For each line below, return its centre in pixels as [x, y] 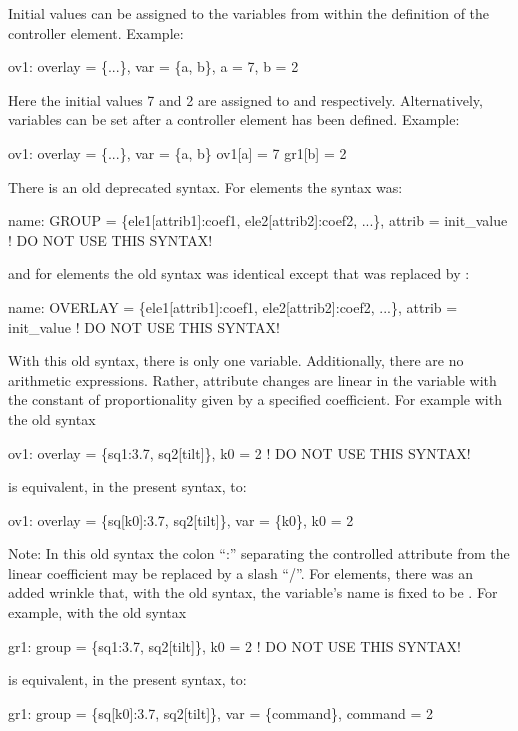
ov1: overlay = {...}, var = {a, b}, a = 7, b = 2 [153, 66]
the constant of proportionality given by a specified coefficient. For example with [255, 399]
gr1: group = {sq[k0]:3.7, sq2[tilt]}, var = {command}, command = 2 [220, 712]
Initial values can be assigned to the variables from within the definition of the [249, 13]
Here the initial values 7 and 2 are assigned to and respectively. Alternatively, [245, 99]
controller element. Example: [96, 32]
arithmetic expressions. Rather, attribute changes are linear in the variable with [252, 379]
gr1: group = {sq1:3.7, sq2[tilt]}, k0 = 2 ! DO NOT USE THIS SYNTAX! [234, 645]
